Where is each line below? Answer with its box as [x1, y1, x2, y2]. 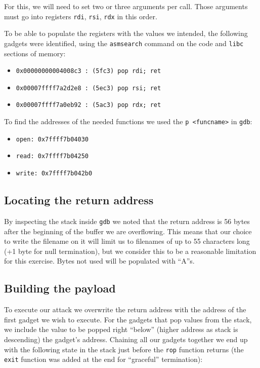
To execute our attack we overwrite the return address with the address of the [4, 304, 246, 315]
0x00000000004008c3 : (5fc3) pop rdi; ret [16, 67, 161, 75]
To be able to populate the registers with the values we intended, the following [4, 28, 248, 39]
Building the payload [4, 280, 116, 296]
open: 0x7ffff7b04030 [16, 135, 89, 143]
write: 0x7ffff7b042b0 [16, 170, 93, 177]
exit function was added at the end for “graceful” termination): [4, 354, 203, 364]
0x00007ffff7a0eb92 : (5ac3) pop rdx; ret [16, 101, 161, 109]
